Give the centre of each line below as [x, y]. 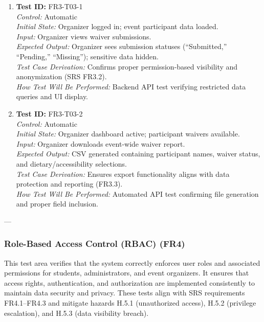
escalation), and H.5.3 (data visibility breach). [76, 313]
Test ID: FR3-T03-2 [49, 113]
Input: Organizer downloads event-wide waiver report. [101, 143]
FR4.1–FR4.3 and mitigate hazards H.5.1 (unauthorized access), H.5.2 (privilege [130, 303]
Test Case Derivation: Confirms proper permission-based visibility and [127, 66]
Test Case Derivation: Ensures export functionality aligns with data [123, 174]
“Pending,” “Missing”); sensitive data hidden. [87, 56]
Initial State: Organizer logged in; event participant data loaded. [117, 26]
